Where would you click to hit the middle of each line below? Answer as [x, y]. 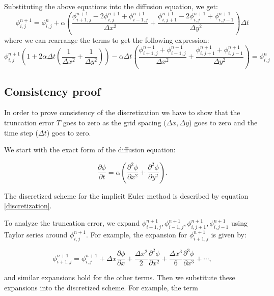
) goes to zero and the [223, 123]
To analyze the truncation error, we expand [72, 223]
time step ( [21, 132]
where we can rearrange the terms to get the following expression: [107, 40]
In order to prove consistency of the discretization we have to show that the [122, 112]
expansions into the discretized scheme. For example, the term [101, 287]
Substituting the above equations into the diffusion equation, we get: [111, 6]
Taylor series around [36, 234]
